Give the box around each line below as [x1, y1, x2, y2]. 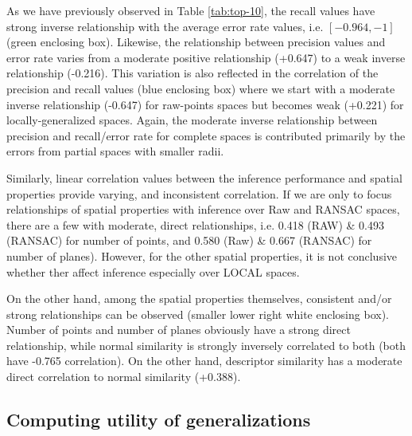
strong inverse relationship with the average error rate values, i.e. [6, 18, 324, 34]
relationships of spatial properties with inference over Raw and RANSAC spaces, [6, 201, 400, 218]
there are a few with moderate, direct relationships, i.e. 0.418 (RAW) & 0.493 [6, 216, 384, 233]
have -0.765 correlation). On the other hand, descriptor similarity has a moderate [6, 352, 402, 369]
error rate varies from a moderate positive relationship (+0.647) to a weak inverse [6, 49, 406, 65]
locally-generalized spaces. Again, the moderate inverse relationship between [6, 112, 378, 128]
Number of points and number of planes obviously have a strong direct [6, 321, 351, 338]
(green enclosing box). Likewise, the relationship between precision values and [6, 33, 386, 50]
